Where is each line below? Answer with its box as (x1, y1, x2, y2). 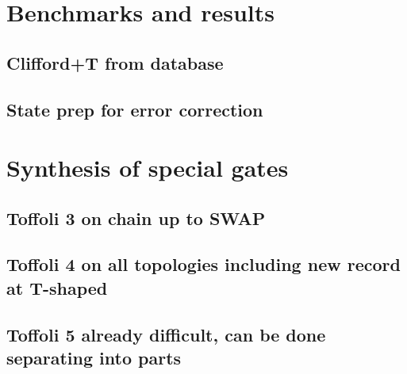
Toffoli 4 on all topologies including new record (6, 252, 401, 277)
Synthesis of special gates (6, 151, 289, 184)
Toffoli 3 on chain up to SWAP (6, 205, 266, 230)
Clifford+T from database (6, 50, 224, 74)
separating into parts (6, 345, 182, 370)
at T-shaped (6, 275, 108, 300)
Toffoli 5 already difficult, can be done (6, 322, 326, 346)
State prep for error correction (6, 97, 263, 121)
